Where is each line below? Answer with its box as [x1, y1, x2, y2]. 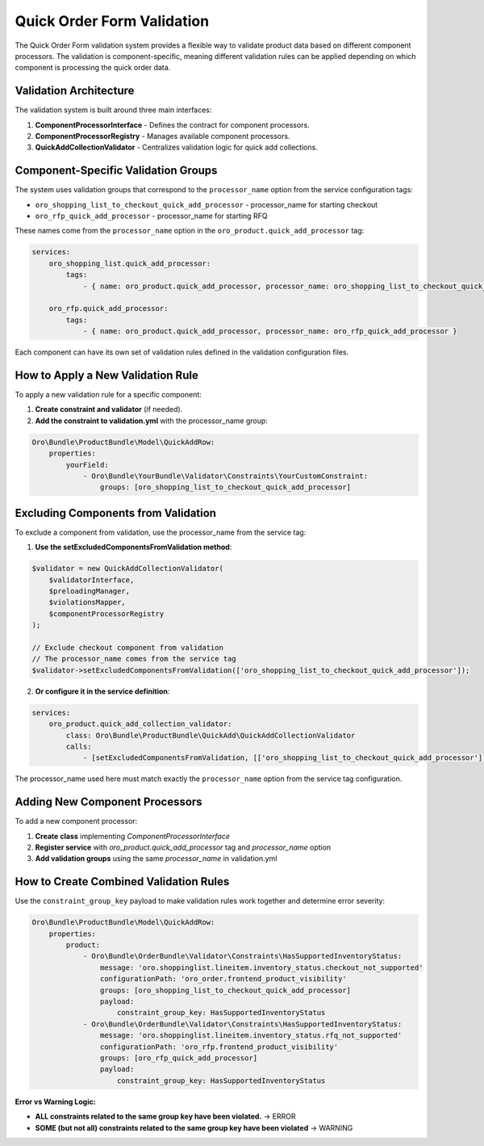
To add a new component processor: [15, 816, 138, 826]
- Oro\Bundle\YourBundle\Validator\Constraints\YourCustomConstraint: [82, 472, 369, 481]
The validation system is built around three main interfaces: [15, 105, 212, 115]
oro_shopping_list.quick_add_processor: [48, 258, 211, 268]
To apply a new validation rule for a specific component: [15, 390, 202, 400]
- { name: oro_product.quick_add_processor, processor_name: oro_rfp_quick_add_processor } [82, 327, 457, 336]
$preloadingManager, [48, 586, 131, 596]
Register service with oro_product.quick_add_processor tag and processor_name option [35, 842, 332, 852]
